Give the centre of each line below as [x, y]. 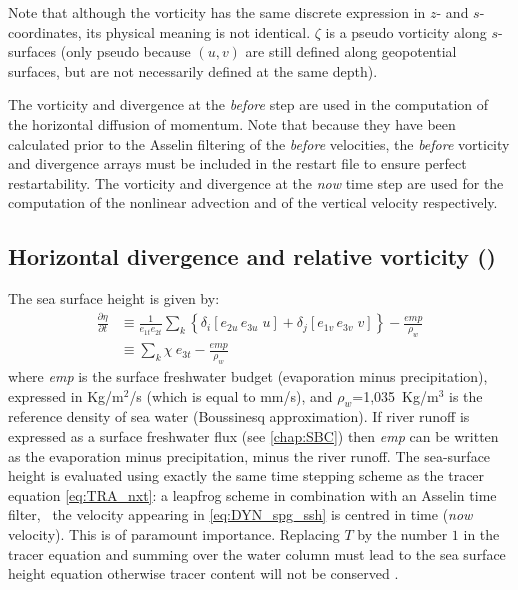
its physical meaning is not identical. [198, 31]
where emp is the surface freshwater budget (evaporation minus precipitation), [248, 375]
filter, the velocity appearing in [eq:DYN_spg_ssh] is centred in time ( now [240, 514]
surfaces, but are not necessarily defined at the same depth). [193, 70]
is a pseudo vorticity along [406, 31]
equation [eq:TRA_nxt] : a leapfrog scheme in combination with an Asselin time [252, 494]
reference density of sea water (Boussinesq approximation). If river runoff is [239, 416]
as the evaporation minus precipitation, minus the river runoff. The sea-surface [249, 455]
